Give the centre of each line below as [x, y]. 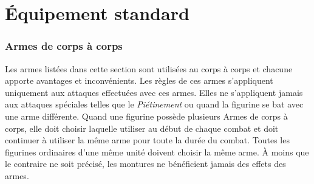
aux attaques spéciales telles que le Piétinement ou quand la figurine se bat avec [154, 104]
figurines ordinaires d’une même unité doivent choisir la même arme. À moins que [157, 152]
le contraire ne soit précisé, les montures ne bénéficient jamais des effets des [145, 164]
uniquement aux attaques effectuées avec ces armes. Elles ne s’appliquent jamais [154, 92]
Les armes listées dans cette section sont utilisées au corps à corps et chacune [149, 68]
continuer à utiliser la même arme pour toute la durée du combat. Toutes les [147, 140]
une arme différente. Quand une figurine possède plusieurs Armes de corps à [146, 116]
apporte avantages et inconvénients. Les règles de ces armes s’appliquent [139, 80]
